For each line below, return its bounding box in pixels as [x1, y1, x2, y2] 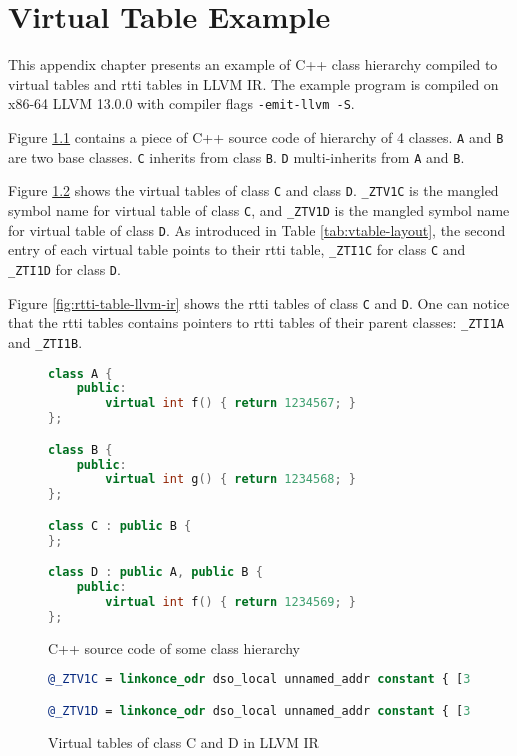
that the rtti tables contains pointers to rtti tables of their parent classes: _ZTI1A [8, 312, 504, 333]
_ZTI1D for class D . [8, 258, 121, 279]
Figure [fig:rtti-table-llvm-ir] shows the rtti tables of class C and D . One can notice [8, 292, 510, 313]
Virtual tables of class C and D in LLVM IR [48, 731, 319, 752]
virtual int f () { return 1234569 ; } [105, 595, 356, 609]
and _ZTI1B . [8, 331, 83, 352]
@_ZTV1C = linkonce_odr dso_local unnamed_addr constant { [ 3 [48, 672, 471, 687]
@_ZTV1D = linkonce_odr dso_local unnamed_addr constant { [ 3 [48, 703, 471, 718]
